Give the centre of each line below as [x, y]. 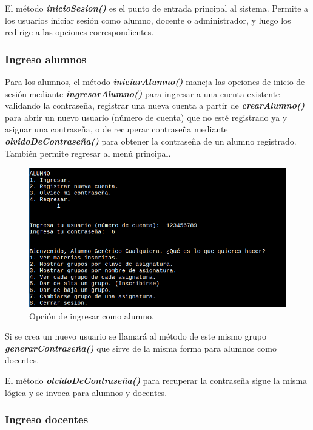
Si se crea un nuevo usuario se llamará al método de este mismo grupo [136, 336]
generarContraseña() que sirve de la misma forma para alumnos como [141, 348]
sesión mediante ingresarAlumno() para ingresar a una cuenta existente [143, 93]
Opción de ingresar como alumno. [92, 316]
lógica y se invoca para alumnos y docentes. [86, 392]
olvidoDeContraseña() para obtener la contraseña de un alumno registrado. [151, 141]
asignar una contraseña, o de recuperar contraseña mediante [116, 129]
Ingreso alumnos [46, 59]
